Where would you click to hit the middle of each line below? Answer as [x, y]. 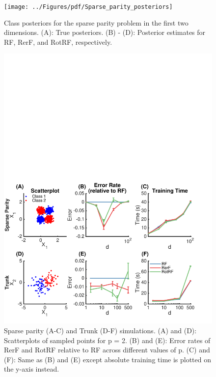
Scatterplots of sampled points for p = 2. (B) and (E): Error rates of [107, 340]
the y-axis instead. [32, 369]
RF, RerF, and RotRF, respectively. [58, 42]
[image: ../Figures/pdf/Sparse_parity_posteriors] [88, 7]
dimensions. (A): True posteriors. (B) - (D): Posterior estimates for [105, 32]
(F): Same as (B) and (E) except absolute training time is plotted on [108, 359]
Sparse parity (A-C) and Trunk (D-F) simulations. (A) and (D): [100, 330]
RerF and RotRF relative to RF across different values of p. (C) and [107, 350]
